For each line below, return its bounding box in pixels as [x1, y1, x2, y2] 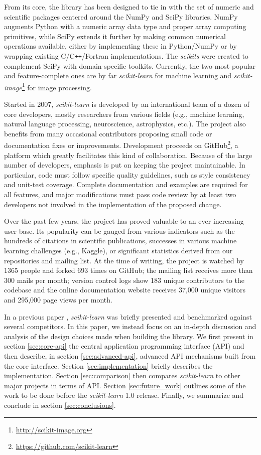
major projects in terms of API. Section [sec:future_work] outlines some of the [4, 380, 246, 390]
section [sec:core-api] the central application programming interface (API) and [4, 341, 244, 351]
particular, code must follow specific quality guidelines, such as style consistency [4, 169, 250, 180]
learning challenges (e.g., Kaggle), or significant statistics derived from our [4, 245, 233, 256]
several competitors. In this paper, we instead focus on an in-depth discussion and [4, 321, 256, 332]
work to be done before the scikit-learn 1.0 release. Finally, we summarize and [4, 390, 244, 400]
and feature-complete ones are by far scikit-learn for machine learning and [4, 70, 232, 81]
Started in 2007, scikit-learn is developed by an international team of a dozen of [4, 99, 249, 109]
